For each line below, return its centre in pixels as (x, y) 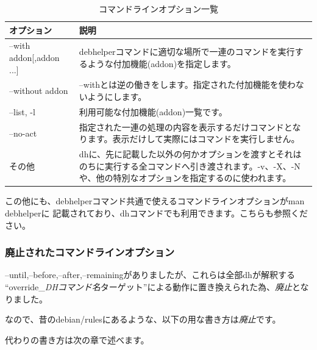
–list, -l (22, 111)
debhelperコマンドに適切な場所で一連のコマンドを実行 (187, 52)
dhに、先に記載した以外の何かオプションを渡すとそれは (190, 154)
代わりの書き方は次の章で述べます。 (77, 339)
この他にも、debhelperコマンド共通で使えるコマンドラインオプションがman (155, 201)
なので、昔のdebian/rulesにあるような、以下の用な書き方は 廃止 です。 (143, 319)
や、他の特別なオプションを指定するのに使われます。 (185, 178)
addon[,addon (34, 58)
